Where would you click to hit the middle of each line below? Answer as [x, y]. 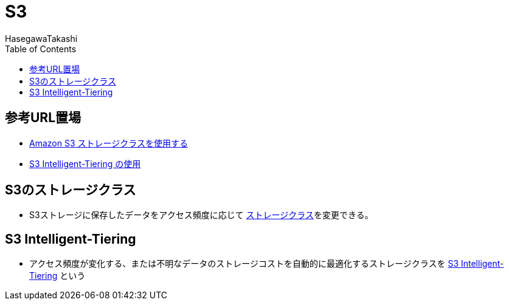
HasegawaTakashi [41, 38]
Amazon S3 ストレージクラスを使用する [109, 143]
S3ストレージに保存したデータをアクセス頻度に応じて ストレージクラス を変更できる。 [201, 215]
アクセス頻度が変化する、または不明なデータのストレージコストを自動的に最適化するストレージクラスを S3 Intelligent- [267, 264]
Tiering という [57, 276]
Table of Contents [41, 49]
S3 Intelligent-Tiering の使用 [85, 163]
